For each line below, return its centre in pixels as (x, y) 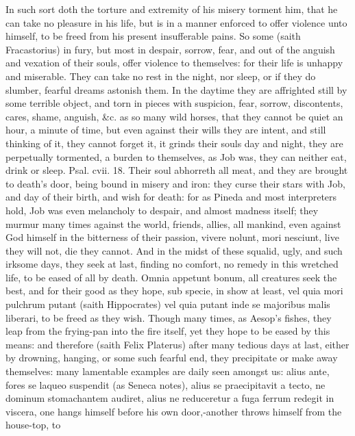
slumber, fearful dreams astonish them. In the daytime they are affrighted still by (176, 89)
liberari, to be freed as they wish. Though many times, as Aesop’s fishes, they (169, 317)
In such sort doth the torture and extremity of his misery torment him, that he (172, 9)
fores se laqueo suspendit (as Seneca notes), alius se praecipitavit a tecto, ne (166, 384)
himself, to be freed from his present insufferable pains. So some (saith (153, 36)
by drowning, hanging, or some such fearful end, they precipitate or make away (172, 358)
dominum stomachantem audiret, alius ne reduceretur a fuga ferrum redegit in (170, 398)
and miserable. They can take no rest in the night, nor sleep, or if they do (161, 76)
